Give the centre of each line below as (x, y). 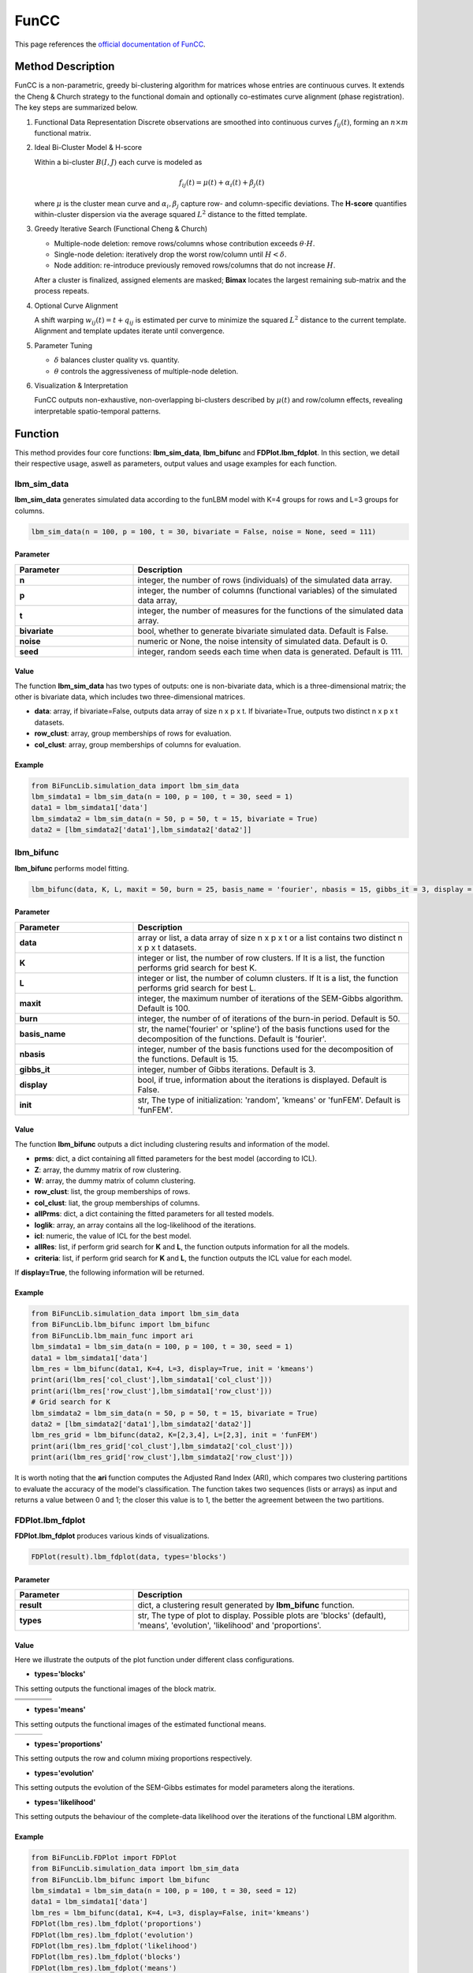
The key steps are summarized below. (76, 107)
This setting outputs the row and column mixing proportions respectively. (133, 1758)
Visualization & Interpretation (81, 386)
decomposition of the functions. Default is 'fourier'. (232, 1039)
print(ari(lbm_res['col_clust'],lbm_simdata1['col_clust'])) (152, 1380)
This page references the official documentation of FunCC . (110, 44)
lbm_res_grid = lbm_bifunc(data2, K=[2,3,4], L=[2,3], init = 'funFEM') (175, 1435)
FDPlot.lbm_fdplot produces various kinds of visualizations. (112, 1536)
